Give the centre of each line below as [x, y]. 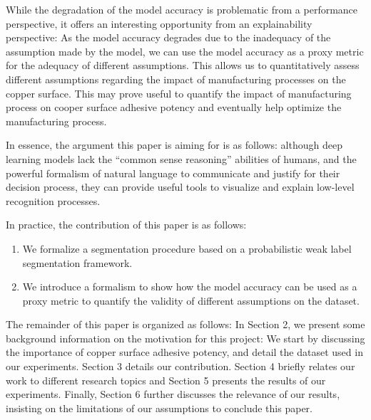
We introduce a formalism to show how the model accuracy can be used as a [190, 287]
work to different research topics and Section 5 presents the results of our [166, 380]
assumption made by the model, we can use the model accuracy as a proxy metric [185, 51]
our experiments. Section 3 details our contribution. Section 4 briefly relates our [181, 366]
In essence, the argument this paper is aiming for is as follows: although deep [174, 145]
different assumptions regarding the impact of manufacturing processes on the [176, 79]
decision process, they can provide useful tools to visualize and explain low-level [180, 187]
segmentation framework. [77, 262]
